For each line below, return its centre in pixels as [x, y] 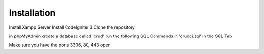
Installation [32, 13]
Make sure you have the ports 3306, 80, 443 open [60, 45]
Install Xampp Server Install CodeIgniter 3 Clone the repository [72, 27]
